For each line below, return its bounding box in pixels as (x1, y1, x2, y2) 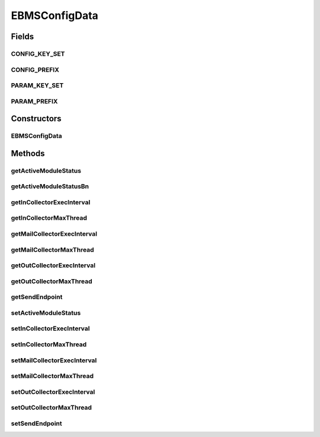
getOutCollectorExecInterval (11, 261, 96, 270)
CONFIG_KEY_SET (11, 49, 65, 58)
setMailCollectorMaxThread (11, 372, 94, 380)
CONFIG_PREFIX (11, 65, 59, 74)
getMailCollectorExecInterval (11, 230, 98, 238)
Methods (11, 148, 45, 159)
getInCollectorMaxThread (11, 214, 87, 222)
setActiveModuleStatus (11, 309, 81, 317)
